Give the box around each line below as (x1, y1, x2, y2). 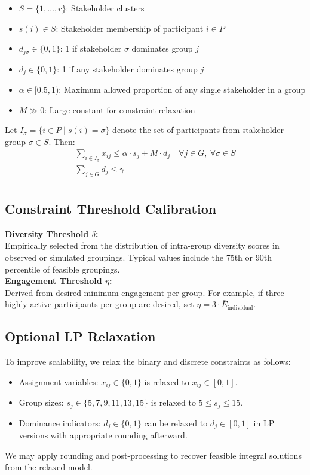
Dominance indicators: (19, 416, 101, 429)
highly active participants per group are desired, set (5, 298, 194, 310)
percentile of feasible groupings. (5, 262, 120, 275)
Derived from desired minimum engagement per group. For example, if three (5, 286, 284, 298)
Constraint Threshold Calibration (5, 199, 217, 217)
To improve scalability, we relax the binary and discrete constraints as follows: (5, 355, 291, 368)
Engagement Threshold (5, 274, 102, 287)
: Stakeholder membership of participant (56, 22, 204, 34)
